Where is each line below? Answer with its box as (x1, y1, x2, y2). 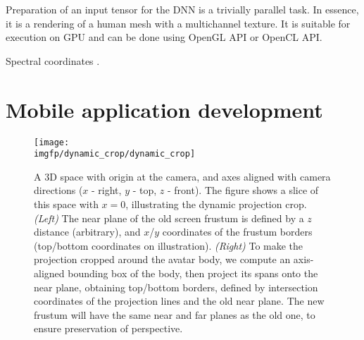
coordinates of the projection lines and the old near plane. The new (34, 293, 325, 308)
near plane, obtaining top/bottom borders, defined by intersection (34, 279, 318, 294)
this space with (34, 197, 99, 211)
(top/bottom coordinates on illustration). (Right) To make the (34, 238, 303, 253)
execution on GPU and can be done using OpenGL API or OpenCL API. (6, 30, 322, 44)
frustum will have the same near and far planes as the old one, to (34, 307, 315, 322)
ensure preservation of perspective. (34, 321, 183, 336)
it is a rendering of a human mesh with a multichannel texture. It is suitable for (6, 16, 351, 30)
